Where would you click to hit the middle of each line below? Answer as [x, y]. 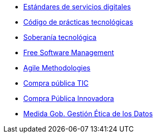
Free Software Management [69, 52]
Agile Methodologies [57, 68]
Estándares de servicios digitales [77, 7]
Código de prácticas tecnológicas [78, 22]
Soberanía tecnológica [60, 37]
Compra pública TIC [56, 83]
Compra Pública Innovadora [69, 98]
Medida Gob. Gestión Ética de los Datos [88, 114]
